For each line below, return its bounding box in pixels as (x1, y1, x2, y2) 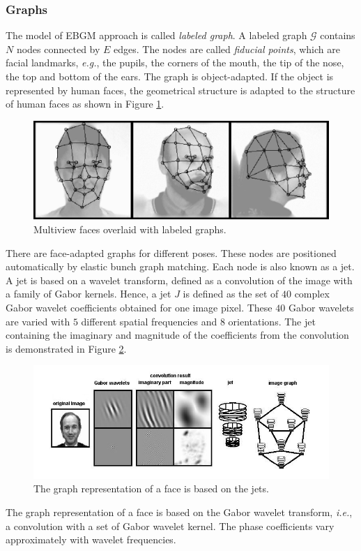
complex (294, 286, 330, 301)
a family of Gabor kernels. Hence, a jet (6, 286, 171, 301)
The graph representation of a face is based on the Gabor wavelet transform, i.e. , (6, 504, 353, 519)
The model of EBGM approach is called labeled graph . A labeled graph (6, 28, 307, 43)
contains (320, 28, 355, 43)
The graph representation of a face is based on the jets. (33, 481, 269, 496)
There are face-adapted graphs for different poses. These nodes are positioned (6, 245, 337, 260)
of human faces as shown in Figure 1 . (6, 96, 164, 111)
